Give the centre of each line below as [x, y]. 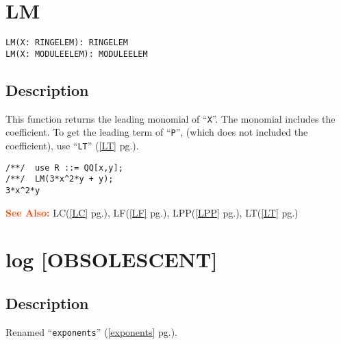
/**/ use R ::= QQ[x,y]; [64, 168]
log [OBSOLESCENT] [112, 259]
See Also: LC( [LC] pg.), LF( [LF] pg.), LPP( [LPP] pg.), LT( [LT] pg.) [152, 212]
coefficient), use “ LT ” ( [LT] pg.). [72, 145]
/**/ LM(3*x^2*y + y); [60, 179]
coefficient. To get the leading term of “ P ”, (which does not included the [157, 132]
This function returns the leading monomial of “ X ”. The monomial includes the [170, 118]
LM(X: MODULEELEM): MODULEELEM [77, 54]
